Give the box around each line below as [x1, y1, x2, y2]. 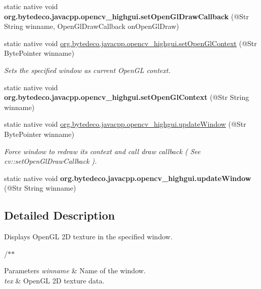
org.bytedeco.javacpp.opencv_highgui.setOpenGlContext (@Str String [4, 92, 249, 102]
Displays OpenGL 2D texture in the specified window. [4, 231, 173, 242]
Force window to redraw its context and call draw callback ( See [4, 146, 201, 156]
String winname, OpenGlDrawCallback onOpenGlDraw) [4, 21, 179, 31]
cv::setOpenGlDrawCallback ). [4, 156, 97, 166]
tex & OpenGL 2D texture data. [4, 275, 105, 285]
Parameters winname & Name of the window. [4, 265, 146, 276]
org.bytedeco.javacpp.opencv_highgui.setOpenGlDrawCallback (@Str [4, 11, 249, 21]
